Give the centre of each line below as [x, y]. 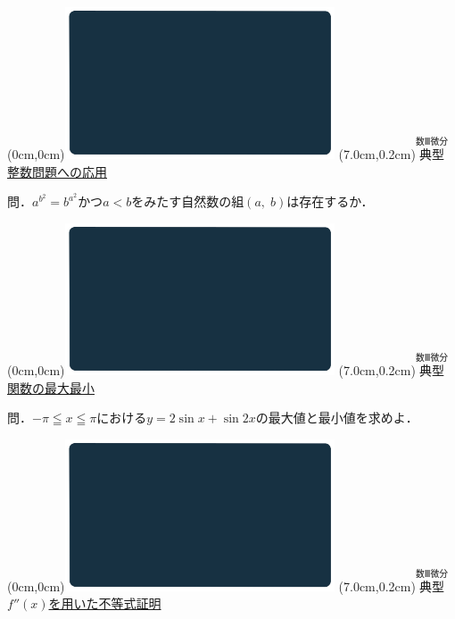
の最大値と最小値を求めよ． [337, 418]
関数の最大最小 [51, 387]
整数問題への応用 [57, 171]
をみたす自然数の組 [188, 201]
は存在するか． [330, 201]
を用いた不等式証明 [105, 603]
